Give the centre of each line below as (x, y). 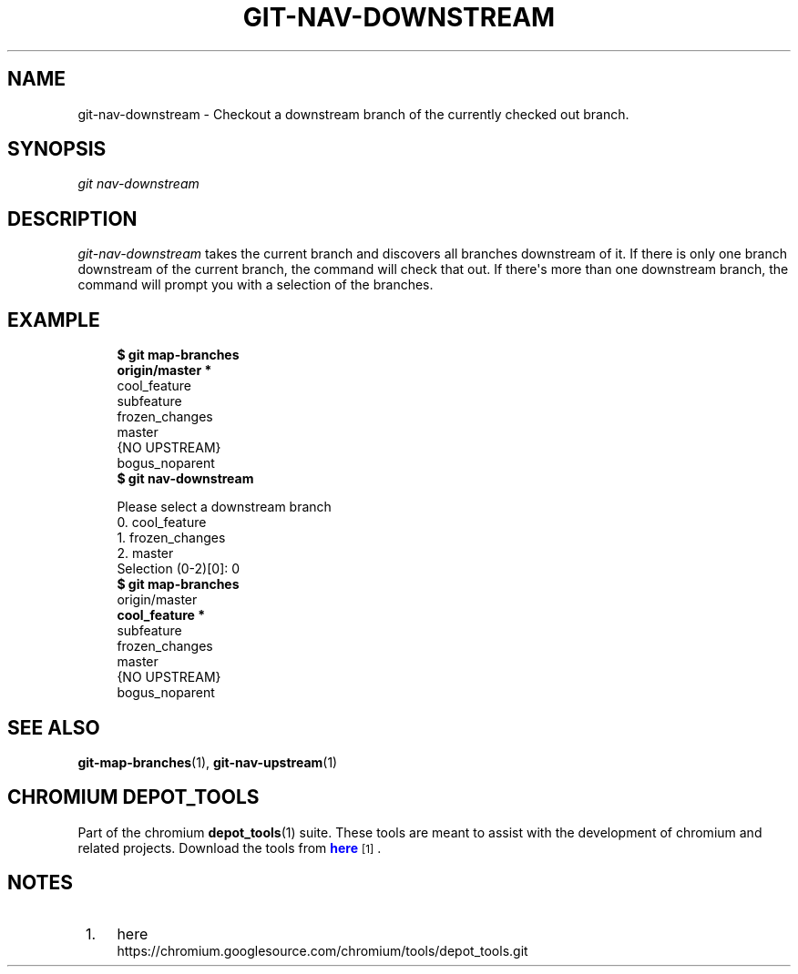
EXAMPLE (54, 320)
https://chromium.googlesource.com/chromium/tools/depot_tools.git (322, 950)
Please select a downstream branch (224, 507)
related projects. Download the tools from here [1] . (230, 847)
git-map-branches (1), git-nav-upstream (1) (208, 762)
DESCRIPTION (72, 218)
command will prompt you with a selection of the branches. (256, 285)
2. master (145, 553)
